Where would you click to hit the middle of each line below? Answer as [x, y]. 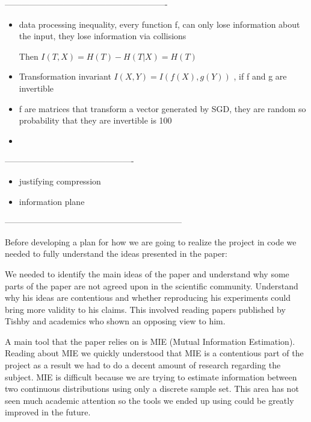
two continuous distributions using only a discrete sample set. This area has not [152, 389]
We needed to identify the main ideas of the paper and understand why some [147, 273]
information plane [52, 201]
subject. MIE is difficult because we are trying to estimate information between [151, 376]
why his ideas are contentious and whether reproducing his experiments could [148, 298]
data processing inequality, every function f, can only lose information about [159, 24]
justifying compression [60, 181]
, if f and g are [260, 76]
